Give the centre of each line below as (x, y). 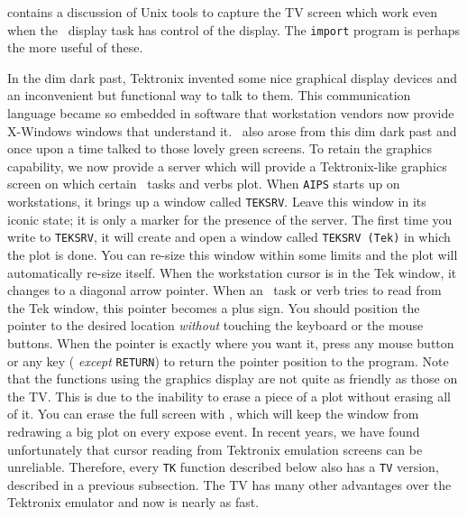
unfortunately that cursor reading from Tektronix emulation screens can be (215, 449)
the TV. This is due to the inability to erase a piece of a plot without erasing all (229, 396)
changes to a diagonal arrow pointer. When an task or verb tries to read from (224, 290)
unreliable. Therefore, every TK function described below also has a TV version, (223, 467)
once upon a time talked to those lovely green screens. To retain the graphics (220, 148)
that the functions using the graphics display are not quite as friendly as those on (233, 379)
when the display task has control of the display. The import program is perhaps (234, 29)
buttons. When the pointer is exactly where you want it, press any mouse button (231, 342)
